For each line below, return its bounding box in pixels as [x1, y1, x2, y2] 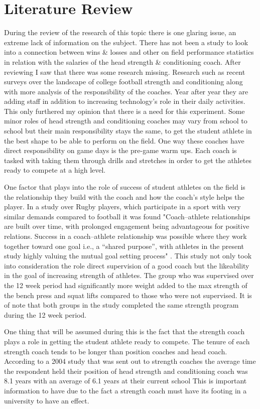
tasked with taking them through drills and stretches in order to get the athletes [4, 155, 251, 165]
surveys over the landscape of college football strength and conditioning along [4, 76, 243, 87]
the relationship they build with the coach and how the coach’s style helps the [4, 191, 244, 202]
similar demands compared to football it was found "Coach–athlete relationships [4, 211, 250, 221]
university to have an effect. [4, 395, 89, 405]
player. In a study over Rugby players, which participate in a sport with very [4, 201, 241, 212]
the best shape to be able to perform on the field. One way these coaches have [4, 135, 244, 146]
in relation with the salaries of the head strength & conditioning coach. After [4, 56, 241, 67]
